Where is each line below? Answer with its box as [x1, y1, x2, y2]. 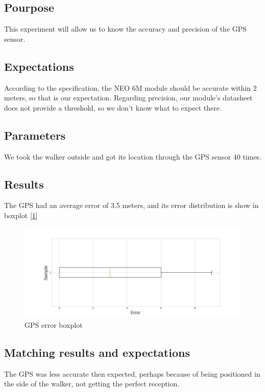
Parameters [4, 127, 66, 143]
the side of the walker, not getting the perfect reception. [4, 378, 180, 389]
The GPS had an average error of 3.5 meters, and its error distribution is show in [4, 200, 259, 211]
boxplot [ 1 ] [4, 210, 38, 220]
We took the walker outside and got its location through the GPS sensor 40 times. [4, 151, 262, 162]
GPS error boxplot [25, 319, 83, 330]
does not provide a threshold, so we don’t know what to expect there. [4, 102, 222, 113]
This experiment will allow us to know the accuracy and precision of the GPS [4, 23, 247, 34]
